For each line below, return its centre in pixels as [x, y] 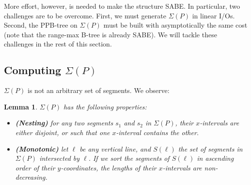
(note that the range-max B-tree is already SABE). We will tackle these [110, 34]
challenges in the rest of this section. [58, 44]
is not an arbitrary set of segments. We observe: [99, 90]
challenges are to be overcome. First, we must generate [85, 15]
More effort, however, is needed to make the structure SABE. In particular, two [122, 6]
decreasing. [31, 177]
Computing [33, 70]
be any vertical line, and [115, 148]
